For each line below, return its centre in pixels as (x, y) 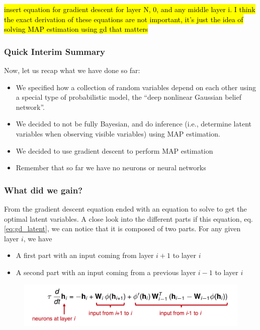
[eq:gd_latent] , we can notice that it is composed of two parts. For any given (122, 228)
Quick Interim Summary (55, 51)
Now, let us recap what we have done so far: (72, 70)
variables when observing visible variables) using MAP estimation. (118, 133)
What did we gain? (44, 190)
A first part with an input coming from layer (85, 255)
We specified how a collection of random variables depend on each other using (136, 87)
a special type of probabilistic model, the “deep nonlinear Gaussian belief (128, 97)
